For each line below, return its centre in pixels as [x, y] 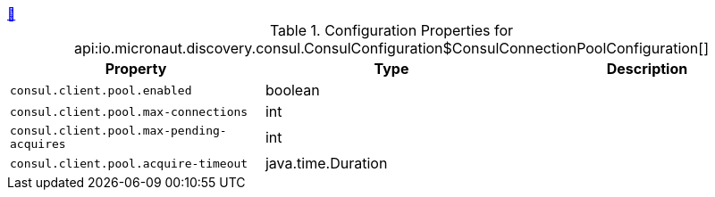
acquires [38, 144]
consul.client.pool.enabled [101, 90]
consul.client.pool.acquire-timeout [129, 163]
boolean [292, 90]
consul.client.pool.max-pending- [118, 131]
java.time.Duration [326, 163]
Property [136, 69]
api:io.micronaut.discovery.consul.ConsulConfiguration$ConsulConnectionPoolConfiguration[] [391, 48]
